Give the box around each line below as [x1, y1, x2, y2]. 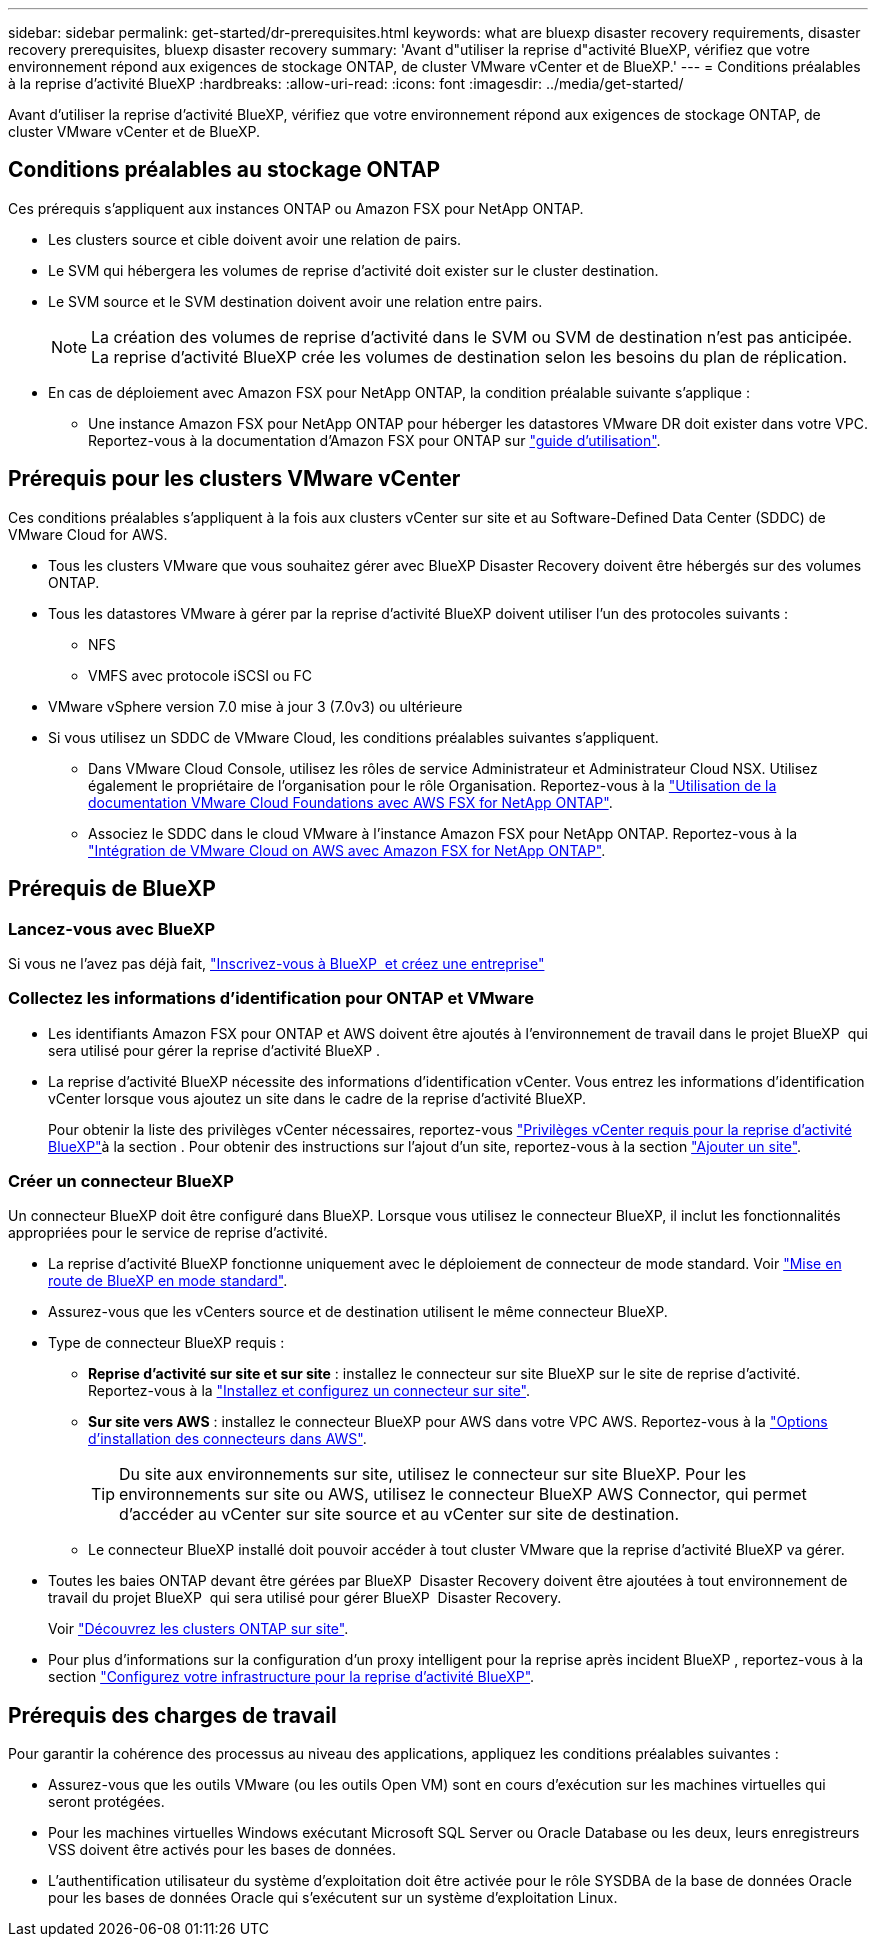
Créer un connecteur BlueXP [8, 1171, 234, 1192]
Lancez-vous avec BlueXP [8, 918, 216, 939]
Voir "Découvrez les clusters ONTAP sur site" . [48, 1620, 349, 1638]
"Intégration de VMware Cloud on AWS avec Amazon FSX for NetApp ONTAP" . [88, 841, 606, 859]
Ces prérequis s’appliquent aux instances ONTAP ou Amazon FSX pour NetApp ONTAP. [8, 199, 584, 217]
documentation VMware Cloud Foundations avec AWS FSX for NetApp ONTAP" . [88, 793, 613, 811]
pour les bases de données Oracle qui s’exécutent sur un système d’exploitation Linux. [48, 1889, 618, 1907]
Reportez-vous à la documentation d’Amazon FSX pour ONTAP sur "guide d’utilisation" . [88, 431, 661, 449]
